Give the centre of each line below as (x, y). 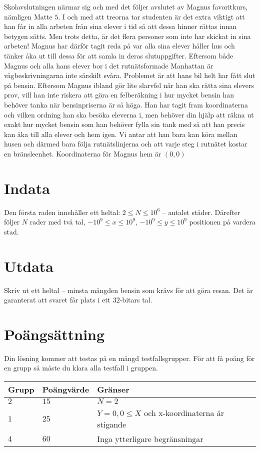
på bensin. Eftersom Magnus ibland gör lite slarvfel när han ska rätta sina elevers (129, 85)
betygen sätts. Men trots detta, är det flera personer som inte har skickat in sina (127, 36)
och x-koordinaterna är (184, 413)
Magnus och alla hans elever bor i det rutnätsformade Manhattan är (109, 65)
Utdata (29, 266)
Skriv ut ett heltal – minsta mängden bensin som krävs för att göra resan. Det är (128, 290)
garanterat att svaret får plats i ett (57, 300)
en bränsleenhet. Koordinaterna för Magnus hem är (83, 153)
